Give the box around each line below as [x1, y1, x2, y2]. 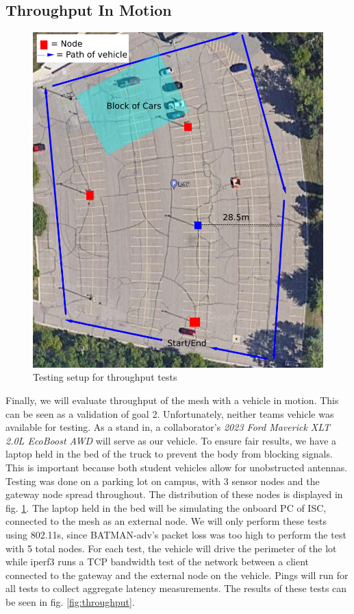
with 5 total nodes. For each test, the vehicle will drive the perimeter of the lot [5, 541, 337, 555]
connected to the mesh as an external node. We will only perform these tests [5, 514, 327, 528]
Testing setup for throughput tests [33, 370, 177, 384]
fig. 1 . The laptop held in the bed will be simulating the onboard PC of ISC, [5, 500, 327, 515]
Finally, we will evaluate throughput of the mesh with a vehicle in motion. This [5, 393, 339, 408]
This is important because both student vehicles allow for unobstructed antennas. [5, 460, 348, 474]
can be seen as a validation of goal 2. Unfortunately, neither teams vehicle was [5, 406, 334, 421]
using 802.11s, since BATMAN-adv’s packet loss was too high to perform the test [5, 527, 346, 541]
